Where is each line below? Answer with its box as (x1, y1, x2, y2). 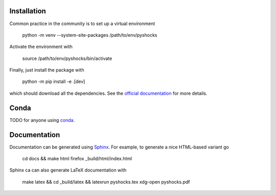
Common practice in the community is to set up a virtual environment (9, 20, 155, 27)
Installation (9, 7, 46, 15)
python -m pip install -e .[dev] (22, 78, 85, 84)
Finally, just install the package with (9, 67, 84, 73)
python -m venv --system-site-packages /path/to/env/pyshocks (22, 32, 158, 38)
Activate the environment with (9, 44, 73, 50)
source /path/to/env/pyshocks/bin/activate (22, 55, 112, 61)
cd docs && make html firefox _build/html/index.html (22, 156, 132, 162)
